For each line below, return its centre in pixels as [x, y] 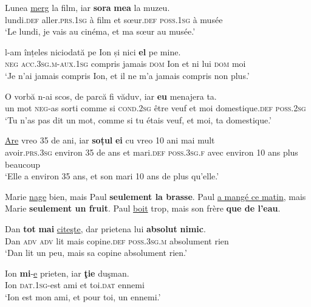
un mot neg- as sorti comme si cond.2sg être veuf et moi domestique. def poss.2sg [155, 108]
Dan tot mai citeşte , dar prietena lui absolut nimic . [105, 228]
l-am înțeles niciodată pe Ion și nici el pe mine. [93, 51]
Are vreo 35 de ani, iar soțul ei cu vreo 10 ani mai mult [110, 140]
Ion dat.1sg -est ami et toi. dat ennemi [75, 285]
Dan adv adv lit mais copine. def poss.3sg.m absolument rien [117, 240]
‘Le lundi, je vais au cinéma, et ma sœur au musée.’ [100, 31]
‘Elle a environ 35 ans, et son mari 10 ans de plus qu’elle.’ [112, 176]
